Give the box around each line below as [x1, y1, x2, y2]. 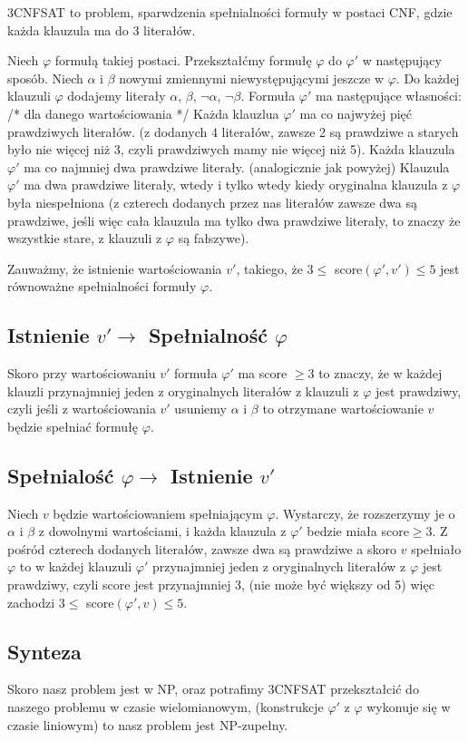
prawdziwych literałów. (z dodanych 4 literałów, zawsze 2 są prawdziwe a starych [7, 122, 459, 141]
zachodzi [7, 592, 55, 611]
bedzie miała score [307, 522, 409, 541]
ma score [238, 364, 288, 383]
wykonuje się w [366, 697, 451, 717]
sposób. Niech [7, 68, 83, 87]
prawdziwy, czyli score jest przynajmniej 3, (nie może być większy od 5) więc [7, 575, 434, 594]
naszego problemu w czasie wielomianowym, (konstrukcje [7, 697, 324, 717]
